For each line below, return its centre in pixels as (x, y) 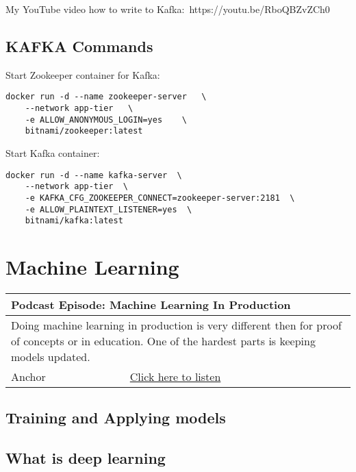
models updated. (51, 357)
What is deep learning (86, 458)
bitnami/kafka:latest (74, 221)
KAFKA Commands (79, 46)
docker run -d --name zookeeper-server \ (106, 97)
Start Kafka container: (53, 153)
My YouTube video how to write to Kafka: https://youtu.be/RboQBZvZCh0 (168, 9)
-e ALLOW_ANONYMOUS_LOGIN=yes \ (106, 120)
